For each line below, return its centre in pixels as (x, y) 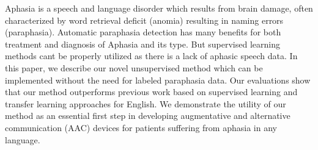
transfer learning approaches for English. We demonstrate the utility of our (146, 103)
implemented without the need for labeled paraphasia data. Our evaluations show (158, 80)
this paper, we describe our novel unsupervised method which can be (134, 67)
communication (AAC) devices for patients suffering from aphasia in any (141, 127)
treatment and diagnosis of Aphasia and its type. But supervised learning (142, 44)
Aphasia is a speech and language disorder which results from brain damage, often (159, 8)
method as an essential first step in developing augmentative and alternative (148, 116)
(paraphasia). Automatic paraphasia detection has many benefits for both (143, 32)
